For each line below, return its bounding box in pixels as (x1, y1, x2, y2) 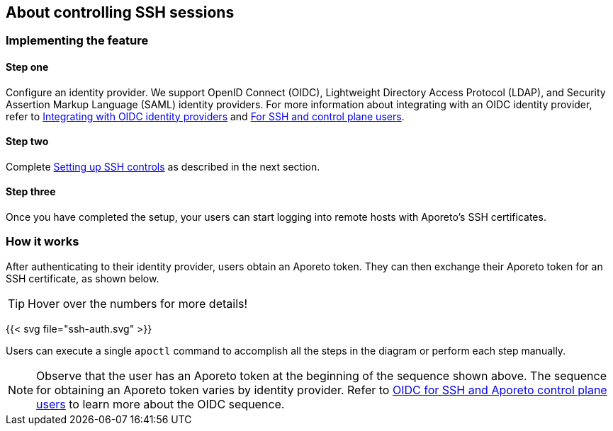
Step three (6, 185, 56, 198)
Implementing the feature (6, 33, 149, 48)
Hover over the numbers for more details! (28, 296, 248, 311)
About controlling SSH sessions (6, 4, 235, 21)
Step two (6, 135, 49, 148)
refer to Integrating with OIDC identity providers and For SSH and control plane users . (6, 110, 405, 122)
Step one (6, 61, 49, 74)
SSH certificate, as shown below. (6, 272, 159, 285)
